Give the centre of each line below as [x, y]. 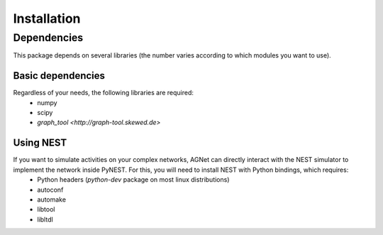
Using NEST [40, 143]
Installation [47, 18]
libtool [46, 209]
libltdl [45, 219]
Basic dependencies [59, 76]
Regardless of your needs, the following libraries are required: [104, 93]
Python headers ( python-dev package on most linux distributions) [133, 180]
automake [52, 200]
